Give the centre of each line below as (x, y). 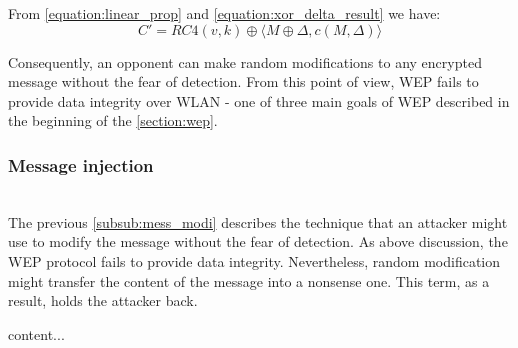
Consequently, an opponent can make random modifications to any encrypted (245, 61)
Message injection (81, 164)
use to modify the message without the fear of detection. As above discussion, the (258, 241)
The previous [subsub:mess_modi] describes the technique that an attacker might (258, 221)
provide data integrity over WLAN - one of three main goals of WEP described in (259, 100)
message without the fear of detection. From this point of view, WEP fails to (243, 81)
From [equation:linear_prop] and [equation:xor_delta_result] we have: (224, 13)
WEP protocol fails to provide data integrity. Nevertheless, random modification (254, 260)
